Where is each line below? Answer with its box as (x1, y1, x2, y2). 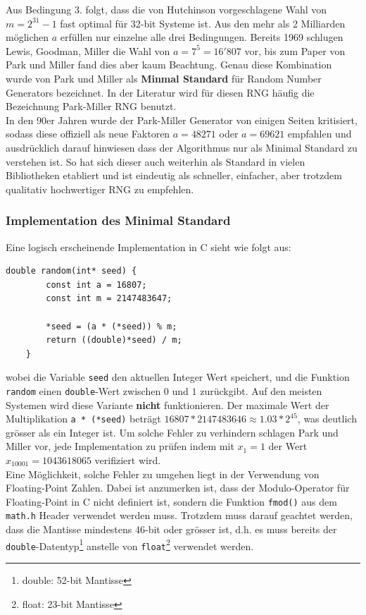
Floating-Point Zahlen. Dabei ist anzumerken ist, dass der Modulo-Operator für (6, 480, 350, 495)
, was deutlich (297, 411, 357, 426)
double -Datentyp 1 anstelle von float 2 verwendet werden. (6, 536, 254, 553)
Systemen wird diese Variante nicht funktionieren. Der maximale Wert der (6, 397, 329, 412)
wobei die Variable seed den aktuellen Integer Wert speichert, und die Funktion (6, 370, 350, 384)
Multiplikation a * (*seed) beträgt (6, 411, 161, 426)
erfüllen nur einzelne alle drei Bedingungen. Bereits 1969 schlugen (60, 30, 343, 44)
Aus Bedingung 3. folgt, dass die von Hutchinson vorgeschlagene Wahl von (6, 2, 327, 16)
